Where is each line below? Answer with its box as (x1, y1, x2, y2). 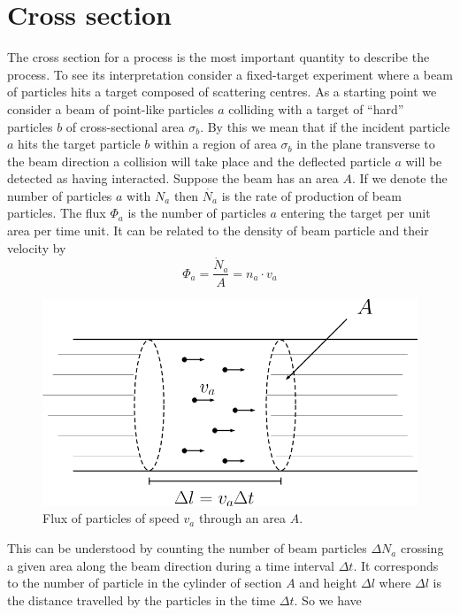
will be (405, 151, 442, 170)
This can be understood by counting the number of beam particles (7, 539, 367, 557)
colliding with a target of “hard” (228, 99, 404, 118)
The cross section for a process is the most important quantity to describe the (7, 48, 430, 66)
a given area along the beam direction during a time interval (7, 556, 334, 574)
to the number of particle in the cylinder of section (7, 573, 282, 592)
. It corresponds (353, 556, 439, 574)
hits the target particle (18, 135, 141, 153)
